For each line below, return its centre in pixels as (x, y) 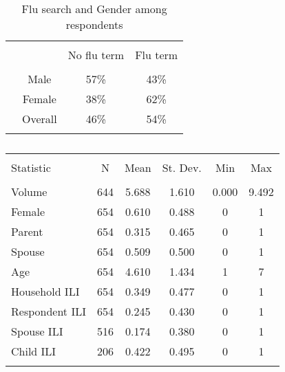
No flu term (96, 55)
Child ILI (34, 351)
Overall (40, 119)
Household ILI (45, 291)
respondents (94, 24)
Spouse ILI (37, 331)
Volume (29, 192)
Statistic (31, 167)
